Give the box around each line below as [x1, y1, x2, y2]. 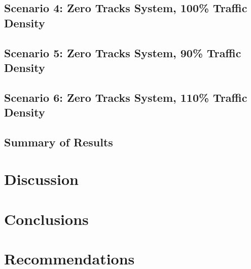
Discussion [4, 169, 79, 189]
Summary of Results [4, 134, 113, 149]
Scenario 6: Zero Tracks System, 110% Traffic [4, 89, 247, 105]
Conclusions [4, 208, 89, 229]
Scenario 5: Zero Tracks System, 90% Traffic [4, 45, 241, 60]
